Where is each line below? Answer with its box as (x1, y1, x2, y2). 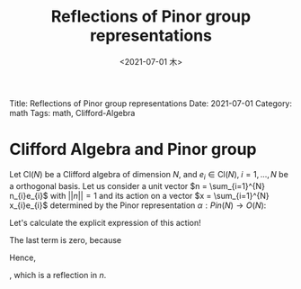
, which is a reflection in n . (9, 269, 107, 280)
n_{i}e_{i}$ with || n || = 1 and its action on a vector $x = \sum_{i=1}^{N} (9, 190, 270, 201)
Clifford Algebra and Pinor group (9, 140, 258, 159)
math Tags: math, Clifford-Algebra (9, 107, 136, 118)
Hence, (9, 252, 37, 263)
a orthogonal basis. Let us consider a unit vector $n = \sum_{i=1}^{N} (9, 180, 265, 191)
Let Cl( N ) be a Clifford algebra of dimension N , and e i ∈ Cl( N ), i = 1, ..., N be (9, 168, 289, 182)
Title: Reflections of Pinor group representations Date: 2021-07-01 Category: (9, 97, 293, 109)
